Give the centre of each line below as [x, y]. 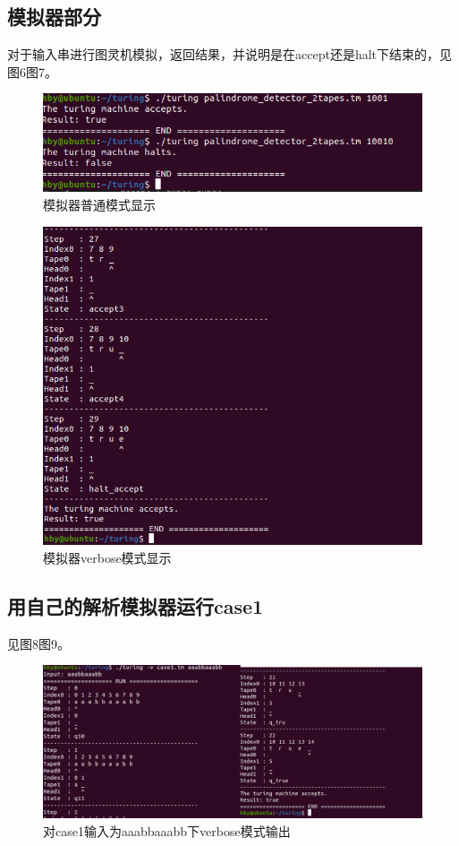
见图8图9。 [38, 643]
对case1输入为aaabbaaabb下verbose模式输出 [167, 830]
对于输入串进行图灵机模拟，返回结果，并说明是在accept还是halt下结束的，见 [229, 54]
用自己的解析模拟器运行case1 [136, 605]
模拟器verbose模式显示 [107, 557]
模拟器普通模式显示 [99, 204]
